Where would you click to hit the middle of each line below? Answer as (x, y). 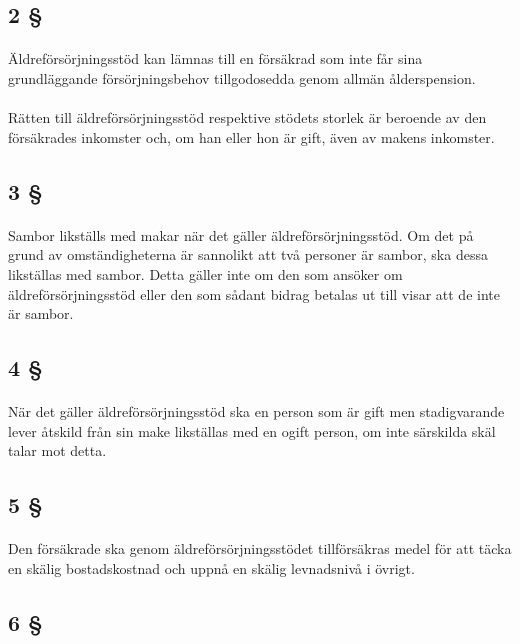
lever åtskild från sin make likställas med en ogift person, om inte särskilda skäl (252, 430)
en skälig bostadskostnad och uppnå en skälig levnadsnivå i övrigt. (211, 567)
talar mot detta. (57, 450)
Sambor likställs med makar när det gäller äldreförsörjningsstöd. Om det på (241, 234)
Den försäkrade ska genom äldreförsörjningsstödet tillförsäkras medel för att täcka (260, 548)
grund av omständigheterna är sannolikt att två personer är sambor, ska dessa (248, 254)
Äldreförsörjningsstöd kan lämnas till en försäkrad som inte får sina (215, 58)
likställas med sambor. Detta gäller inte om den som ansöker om (205, 273)
